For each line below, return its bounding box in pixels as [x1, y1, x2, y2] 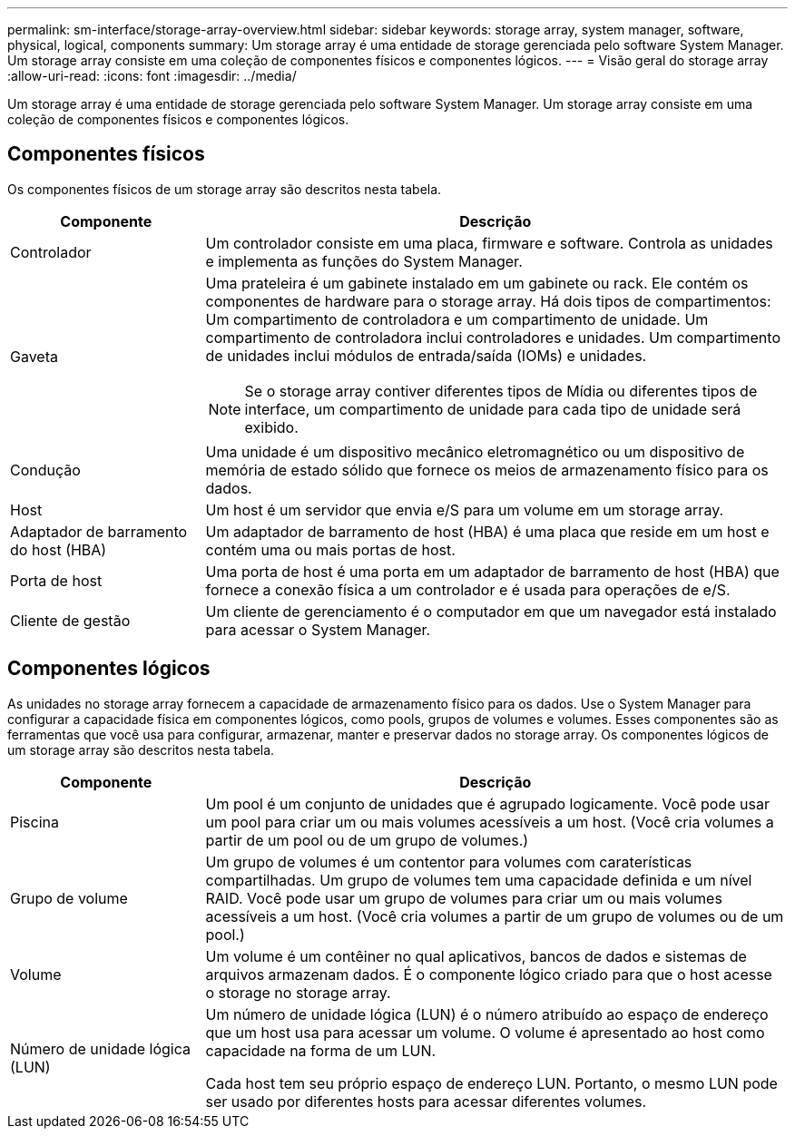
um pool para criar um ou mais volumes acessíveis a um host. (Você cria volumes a [205, 812, 774, 831]
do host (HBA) [10, 540, 107, 559]
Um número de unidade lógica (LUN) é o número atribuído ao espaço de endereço [205, 1004, 769, 1023]
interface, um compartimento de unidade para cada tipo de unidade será [244, 399, 741, 418]
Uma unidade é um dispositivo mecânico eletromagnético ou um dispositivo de [205, 442, 745, 461]
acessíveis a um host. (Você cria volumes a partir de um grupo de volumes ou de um [205, 906, 784, 925]
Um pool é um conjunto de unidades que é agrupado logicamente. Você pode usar [205, 794, 770, 813]
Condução [10, 460, 81, 479]
